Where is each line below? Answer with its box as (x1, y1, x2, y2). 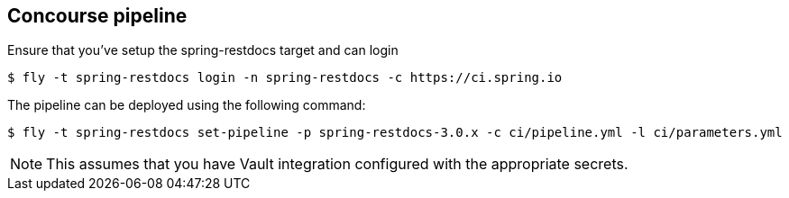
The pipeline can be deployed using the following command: (7, 97, 366, 113)
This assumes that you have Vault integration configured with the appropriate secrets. (46, 155, 628, 174)
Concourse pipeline (7, 4, 188, 27)
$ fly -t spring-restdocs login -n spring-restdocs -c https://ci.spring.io (7, 70, 563, 85)
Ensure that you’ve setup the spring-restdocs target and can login (7, 42, 399, 58)
